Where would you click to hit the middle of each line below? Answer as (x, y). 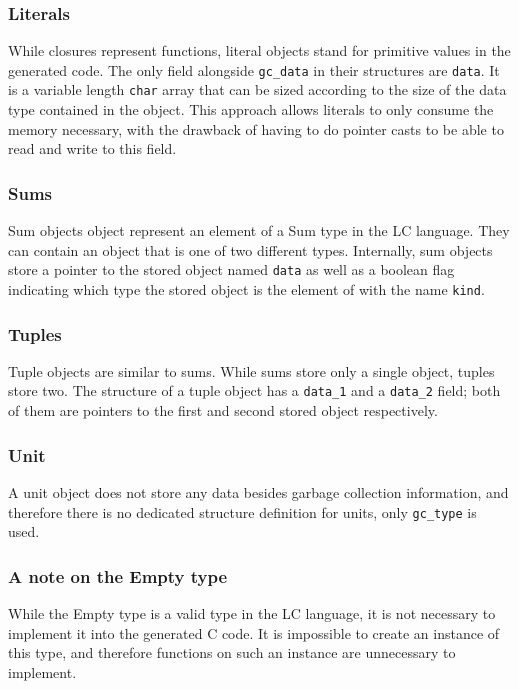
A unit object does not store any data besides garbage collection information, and (258, 491)
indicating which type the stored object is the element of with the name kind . (246, 288)
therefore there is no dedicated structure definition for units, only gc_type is (242, 511)
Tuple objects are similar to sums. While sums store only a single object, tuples (251, 370)
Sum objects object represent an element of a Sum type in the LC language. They (259, 230)
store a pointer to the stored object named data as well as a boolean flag (231, 269)
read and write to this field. (92, 148)
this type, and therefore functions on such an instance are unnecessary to (232, 652)
